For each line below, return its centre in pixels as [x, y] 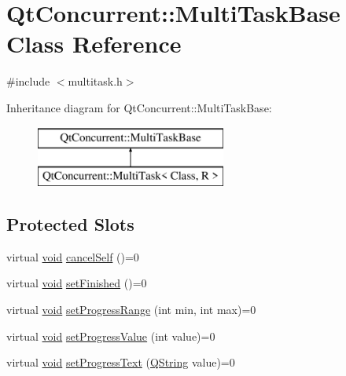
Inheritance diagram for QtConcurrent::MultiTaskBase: [139, 107]
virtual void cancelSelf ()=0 [73, 256]
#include [28, 81]
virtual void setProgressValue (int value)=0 [111, 336]
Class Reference [94, 44]
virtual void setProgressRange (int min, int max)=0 [131, 310]
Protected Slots [70, 224]
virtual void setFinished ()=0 [77, 283]
